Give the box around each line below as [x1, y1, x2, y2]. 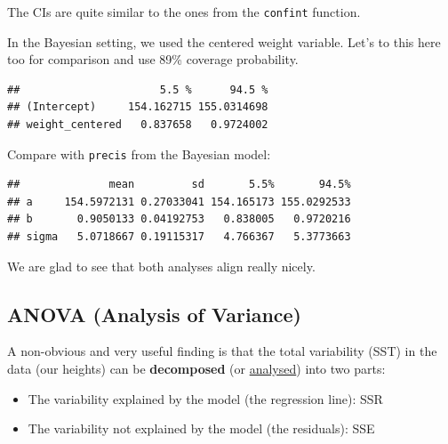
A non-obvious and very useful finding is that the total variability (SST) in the [7, 342, 437, 360]
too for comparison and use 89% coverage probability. [7, 50, 299, 69]
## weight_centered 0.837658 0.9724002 [7, 118, 268, 132]
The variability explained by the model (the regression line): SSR [28, 389, 383, 408]
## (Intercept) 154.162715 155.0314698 [7, 101, 268, 114]
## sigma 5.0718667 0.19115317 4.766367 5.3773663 [7, 230, 351, 244]
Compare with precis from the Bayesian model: [7, 144, 271, 163]
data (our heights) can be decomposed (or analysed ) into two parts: [7, 359, 386, 378]
